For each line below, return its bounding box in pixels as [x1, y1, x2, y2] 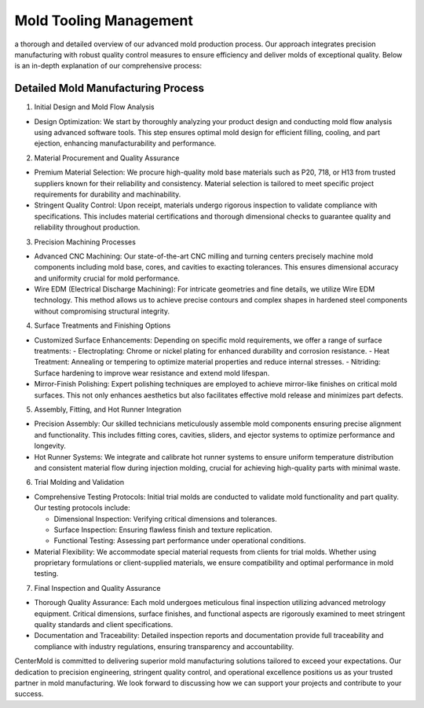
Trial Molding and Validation [34, 478, 125, 487]
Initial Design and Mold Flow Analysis [34, 102, 155, 112]
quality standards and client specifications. [34, 620, 174, 629]
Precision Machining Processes [34, 237, 137, 247]
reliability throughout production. [34, 222, 141, 232]
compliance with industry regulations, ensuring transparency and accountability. [34, 641, 294, 651]
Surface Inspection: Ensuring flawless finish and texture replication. [53, 525, 272, 534]
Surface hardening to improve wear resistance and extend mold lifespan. [34, 368, 270, 377]
